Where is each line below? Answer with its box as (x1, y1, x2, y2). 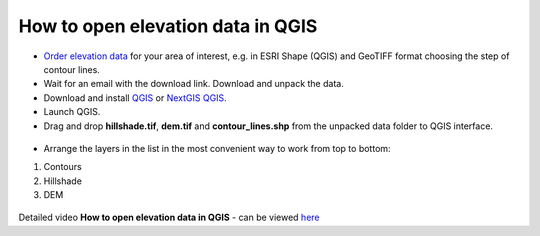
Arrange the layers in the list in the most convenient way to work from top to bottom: (43, 142, 391, 154)
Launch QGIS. (43, 106, 101, 118)
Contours (43, 161, 82, 173)
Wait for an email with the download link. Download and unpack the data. (43, 78, 344, 90)
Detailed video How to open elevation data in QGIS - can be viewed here (18, 211, 320, 224)
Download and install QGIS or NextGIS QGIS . (43, 91, 227, 104)
